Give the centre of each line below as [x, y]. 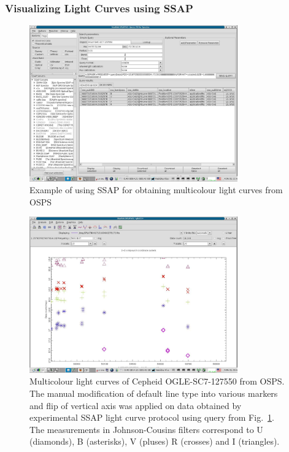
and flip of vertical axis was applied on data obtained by [136, 405]
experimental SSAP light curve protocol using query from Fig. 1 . [152, 417]
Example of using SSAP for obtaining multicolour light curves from [156, 190]
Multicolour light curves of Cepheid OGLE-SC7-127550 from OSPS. [157, 381]
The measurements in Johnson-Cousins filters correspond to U [146, 429]
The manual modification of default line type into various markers [154, 393]
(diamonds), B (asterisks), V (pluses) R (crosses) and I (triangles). [155, 441]
